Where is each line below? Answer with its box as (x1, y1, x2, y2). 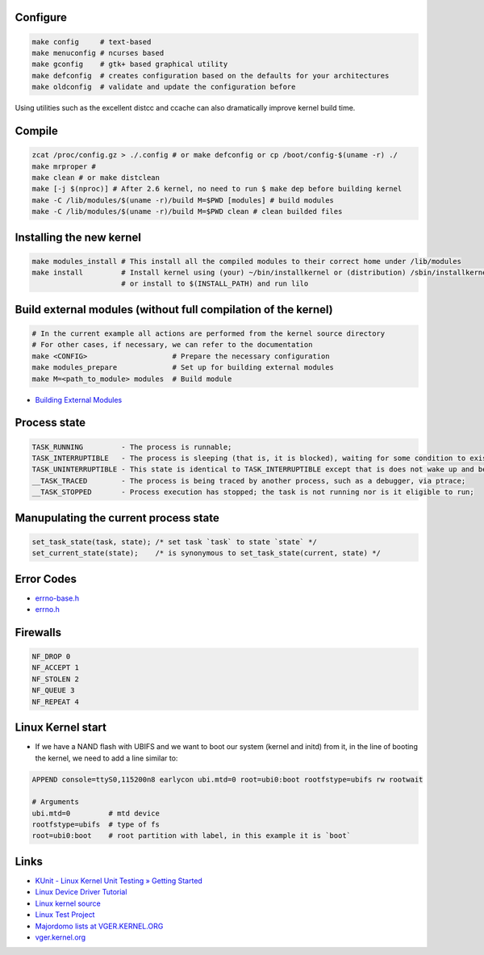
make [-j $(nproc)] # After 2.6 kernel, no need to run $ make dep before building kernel (31, 184, 403, 194)
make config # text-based (31, 37, 152, 46)
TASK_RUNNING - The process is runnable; (31, 442, 232, 451)
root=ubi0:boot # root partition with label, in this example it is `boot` (31, 831, 351, 840)
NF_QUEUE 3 (31, 686, 75, 695)
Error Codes (15, 572, 77, 585)
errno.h (35, 605, 60, 614)
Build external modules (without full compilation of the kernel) (15, 303, 334, 316)
